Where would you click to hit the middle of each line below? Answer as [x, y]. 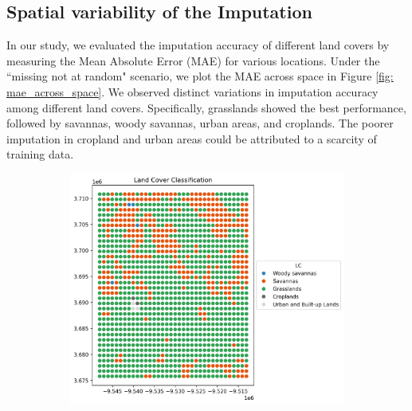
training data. [40, 154]
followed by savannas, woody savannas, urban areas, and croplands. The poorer [200, 123]
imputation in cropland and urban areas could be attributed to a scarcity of [192, 138]
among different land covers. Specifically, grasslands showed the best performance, [206, 107]
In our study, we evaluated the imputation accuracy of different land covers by [198, 45]
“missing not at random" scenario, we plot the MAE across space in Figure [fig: [200, 76]
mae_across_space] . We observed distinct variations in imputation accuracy [192, 91]
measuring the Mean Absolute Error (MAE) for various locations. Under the [193, 60]
